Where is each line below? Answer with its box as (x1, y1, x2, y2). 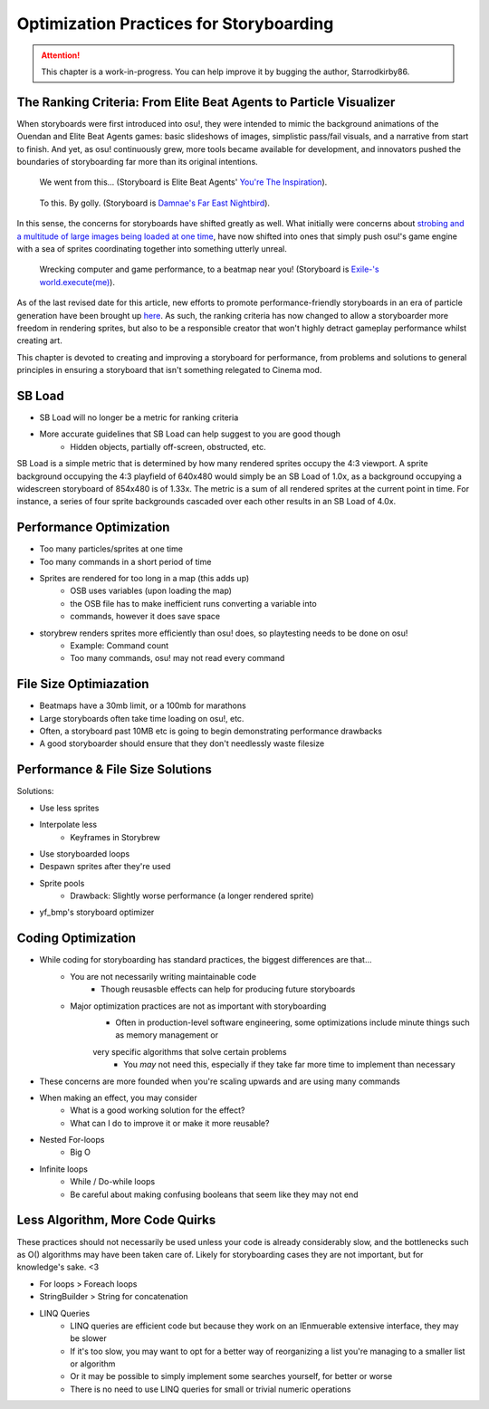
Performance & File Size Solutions (16, 762, 212, 778)
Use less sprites (39, 802, 100, 813)
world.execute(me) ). (39, 276, 115, 287)
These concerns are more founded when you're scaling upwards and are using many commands (39, 1076, 400, 1087)
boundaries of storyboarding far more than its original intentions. (16, 157, 258, 168)
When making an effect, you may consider (39, 1092, 198, 1103)
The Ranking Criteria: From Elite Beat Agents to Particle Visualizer (16, 94, 396, 110)
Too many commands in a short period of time (39, 556, 212, 567)
